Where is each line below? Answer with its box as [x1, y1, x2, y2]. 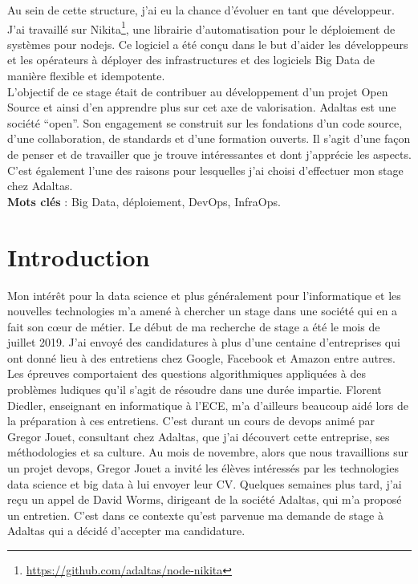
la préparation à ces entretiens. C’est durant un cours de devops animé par [7, 412, 375, 429]
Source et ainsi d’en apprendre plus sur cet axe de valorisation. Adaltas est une [7, 99, 396, 116]
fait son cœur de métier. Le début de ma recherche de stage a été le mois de [7, 318, 380, 335]
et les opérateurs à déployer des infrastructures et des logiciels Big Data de [7, 51, 375, 68]
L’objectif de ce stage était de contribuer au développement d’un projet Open [7, 83, 388, 99]
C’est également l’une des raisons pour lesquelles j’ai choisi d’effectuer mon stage [7, 161, 404, 178]
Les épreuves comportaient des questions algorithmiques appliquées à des [7, 365, 366, 382]
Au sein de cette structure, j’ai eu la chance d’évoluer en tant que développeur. [7, 2, 395, 18]
